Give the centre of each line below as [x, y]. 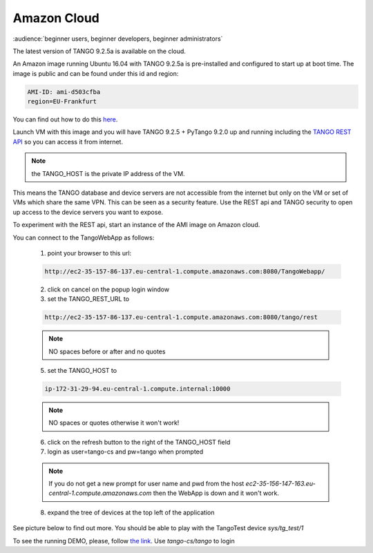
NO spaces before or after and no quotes [107, 351]
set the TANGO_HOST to [82, 371]
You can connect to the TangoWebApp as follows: [84, 237]
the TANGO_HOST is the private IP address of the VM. [108, 173]
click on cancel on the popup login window [108, 289]
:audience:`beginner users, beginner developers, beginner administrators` [118, 39]
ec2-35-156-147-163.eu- [280, 484]
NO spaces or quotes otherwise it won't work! [114, 423]
